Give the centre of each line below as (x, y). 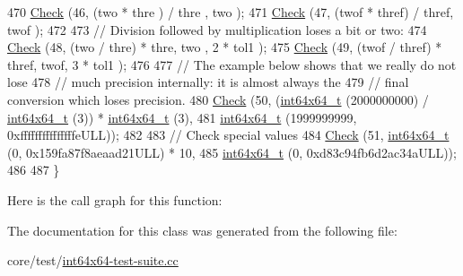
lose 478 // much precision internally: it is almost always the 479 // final (208, 82)
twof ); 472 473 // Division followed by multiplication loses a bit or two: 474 (217, 29)
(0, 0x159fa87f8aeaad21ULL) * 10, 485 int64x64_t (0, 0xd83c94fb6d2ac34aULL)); (232, 152)
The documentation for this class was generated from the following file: (202, 230)
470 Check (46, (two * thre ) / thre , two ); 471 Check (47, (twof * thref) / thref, (231, 12)
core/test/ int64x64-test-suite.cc (93, 260)
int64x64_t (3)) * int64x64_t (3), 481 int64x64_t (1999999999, (182, 117)
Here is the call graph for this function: (115, 199)
